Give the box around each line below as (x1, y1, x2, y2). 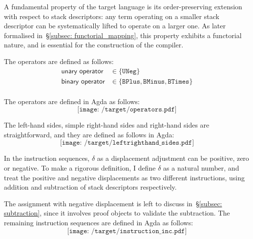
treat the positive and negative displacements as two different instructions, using (4, 172, 245, 182)
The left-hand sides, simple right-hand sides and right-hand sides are (4, 120, 210, 130)
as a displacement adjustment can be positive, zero (97, 153, 249, 163)
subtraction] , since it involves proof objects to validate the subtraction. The (4, 208, 230, 218)
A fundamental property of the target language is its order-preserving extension (4, 1, 242, 11)
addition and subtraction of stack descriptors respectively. (4, 182, 177, 192)
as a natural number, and (163, 163, 239, 173)
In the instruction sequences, (4, 153, 90, 163)
